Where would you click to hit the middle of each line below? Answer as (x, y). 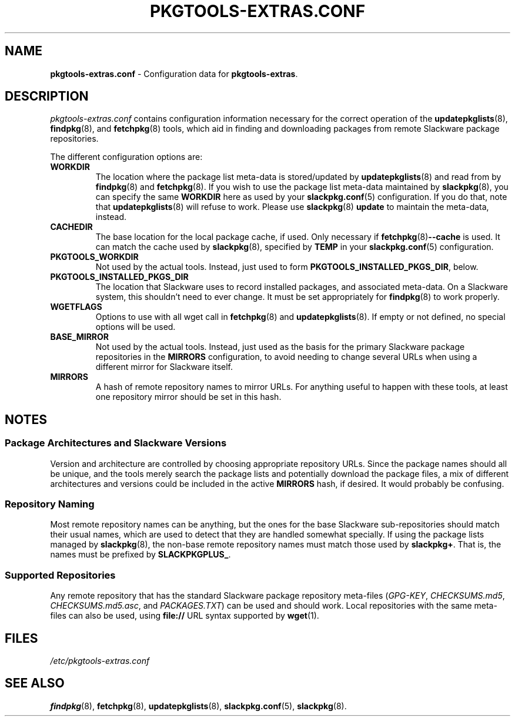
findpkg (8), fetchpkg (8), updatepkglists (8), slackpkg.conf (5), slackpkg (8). (198, 706)
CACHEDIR (71, 227)
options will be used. (136, 327)
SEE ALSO (35, 683)
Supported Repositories (60, 575)
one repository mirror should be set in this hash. (188, 397)
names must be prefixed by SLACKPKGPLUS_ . (141, 555)
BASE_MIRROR (80, 337)
